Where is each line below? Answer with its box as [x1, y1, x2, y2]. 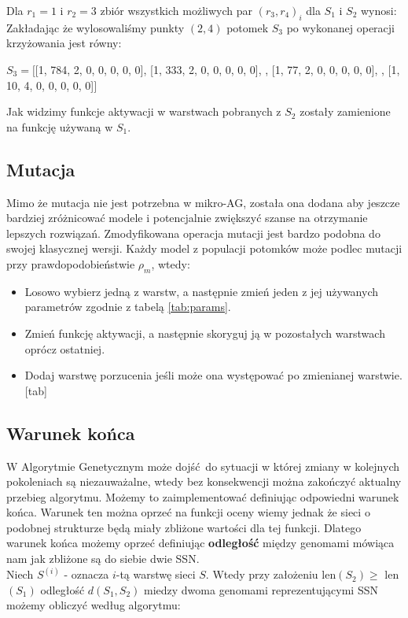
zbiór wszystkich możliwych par [100, 2, 252, 18]
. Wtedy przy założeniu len [205, 566, 336, 583]
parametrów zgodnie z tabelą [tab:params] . [24, 298, 231, 315]
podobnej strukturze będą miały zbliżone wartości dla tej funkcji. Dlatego [6, 519, 362, 535]
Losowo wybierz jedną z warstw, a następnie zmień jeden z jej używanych [24, 283, 379, 299]
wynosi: [360, 2, 397, 18]
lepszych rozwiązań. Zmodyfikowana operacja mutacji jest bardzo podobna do [6, 224, 380, 241]
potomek [226, 19, 269, 35]
